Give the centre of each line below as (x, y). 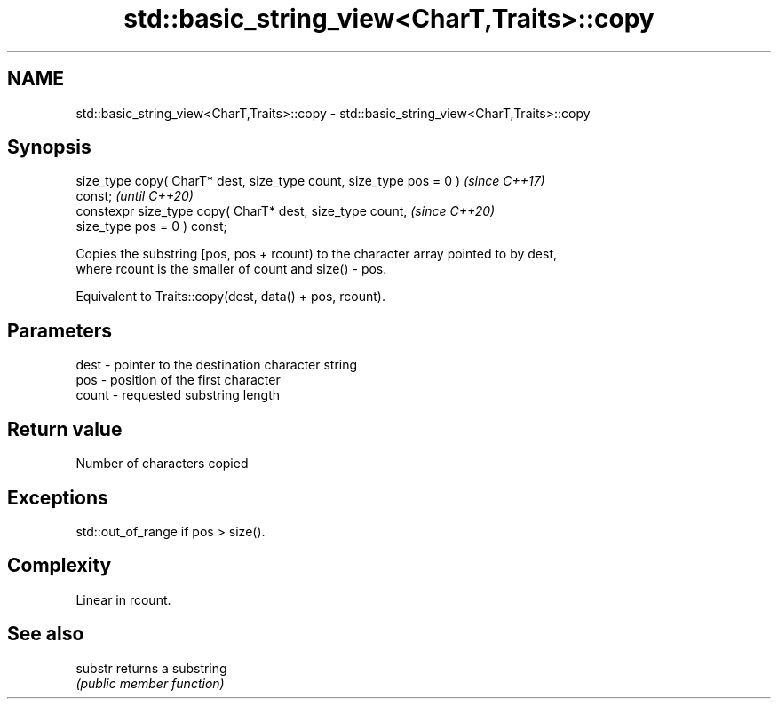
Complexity (60, 566)
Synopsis (49, 147)
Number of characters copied (162, 464)
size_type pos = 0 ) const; (151, 226)
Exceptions (58, 497)
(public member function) (150, 683)
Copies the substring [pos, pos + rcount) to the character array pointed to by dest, (317, 254)
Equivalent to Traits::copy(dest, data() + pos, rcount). (230, 297)
